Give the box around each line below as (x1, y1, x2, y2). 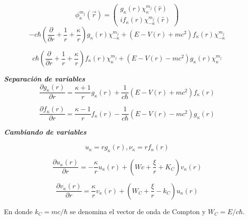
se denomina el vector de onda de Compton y (70, 206, 206, 216)
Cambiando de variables (4, 127, 87, 137)
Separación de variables (4, 74, 85, 83)
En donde (4, 206, 33, 216)
